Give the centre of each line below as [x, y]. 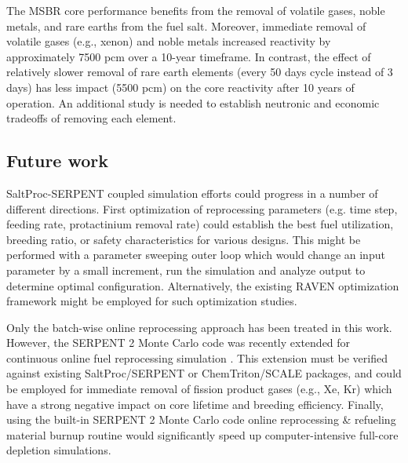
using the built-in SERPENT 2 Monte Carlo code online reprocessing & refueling [201, 419]
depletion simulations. [59, 450]
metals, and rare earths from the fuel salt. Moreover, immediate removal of [186, 26]
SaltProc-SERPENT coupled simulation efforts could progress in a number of [192, 193]
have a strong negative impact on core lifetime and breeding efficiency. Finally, [195, 404]
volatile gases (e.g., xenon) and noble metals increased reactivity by [169, 41]
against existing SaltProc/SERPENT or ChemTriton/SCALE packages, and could [204, 373]
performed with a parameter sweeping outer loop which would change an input [196, 255]
